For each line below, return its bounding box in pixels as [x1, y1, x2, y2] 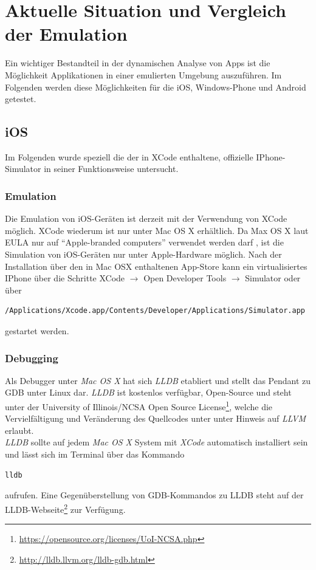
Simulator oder [245, 272, 301, 284]
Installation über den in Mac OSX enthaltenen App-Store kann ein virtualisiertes [5, 259, 307, 272]
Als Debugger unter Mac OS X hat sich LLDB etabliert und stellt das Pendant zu [5, 374, 311, 386]
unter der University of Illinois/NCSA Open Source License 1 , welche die [5, 399, 273, 413]
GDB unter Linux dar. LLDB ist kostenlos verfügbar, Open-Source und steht [5, 386, 292, 399]
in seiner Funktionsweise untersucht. [44, 162, 179, 175]
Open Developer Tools [143, 272, 227, 284]
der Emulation [5, 21, 128, 46]
